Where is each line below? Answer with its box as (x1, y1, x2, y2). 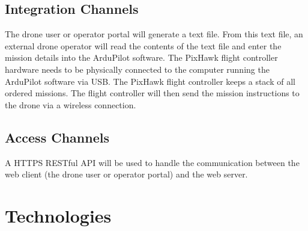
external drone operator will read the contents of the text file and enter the (5, 39, 282, 52)
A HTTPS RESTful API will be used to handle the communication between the (5, 156, 300, 168)
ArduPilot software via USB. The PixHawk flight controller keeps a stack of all (5, 75, 295, 87)
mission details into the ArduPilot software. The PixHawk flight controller (5, 51, 278, 64)
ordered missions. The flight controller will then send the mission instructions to (5, 87, 300, 99)
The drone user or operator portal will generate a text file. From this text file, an (5, 28, 303, 40)
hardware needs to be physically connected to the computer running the (5, 63, 270, 75)
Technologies (5, 203, 112, 227)
